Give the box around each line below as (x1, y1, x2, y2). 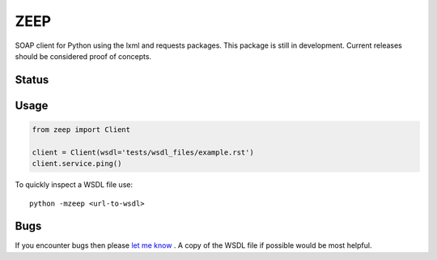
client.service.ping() (32, 159, 122, 168)
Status (15, 73, 49, 87)
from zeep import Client (32, 125, 131, 134)
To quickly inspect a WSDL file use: (15, 180, 134, 190)
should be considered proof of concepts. (15, 51, 152, 61)
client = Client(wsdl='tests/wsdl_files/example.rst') (32, 147, 254, 157)
